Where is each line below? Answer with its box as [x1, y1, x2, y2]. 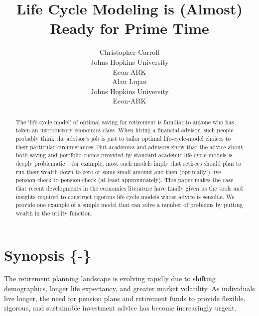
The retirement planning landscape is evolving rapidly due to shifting [4, 273, 216, 284]
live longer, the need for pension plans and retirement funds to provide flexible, [4, 293, 246, 303]
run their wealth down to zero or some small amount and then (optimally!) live [15, 167, 221, 176]
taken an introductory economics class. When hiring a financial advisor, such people [15, 126, 234, 134]
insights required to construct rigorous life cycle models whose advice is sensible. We [15, 192, 235, 201]
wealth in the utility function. [15, 209, 93, 217]
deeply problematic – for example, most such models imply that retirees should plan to [15, 159, 242, 167]
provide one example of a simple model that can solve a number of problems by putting [15, 201, 243, 209]
